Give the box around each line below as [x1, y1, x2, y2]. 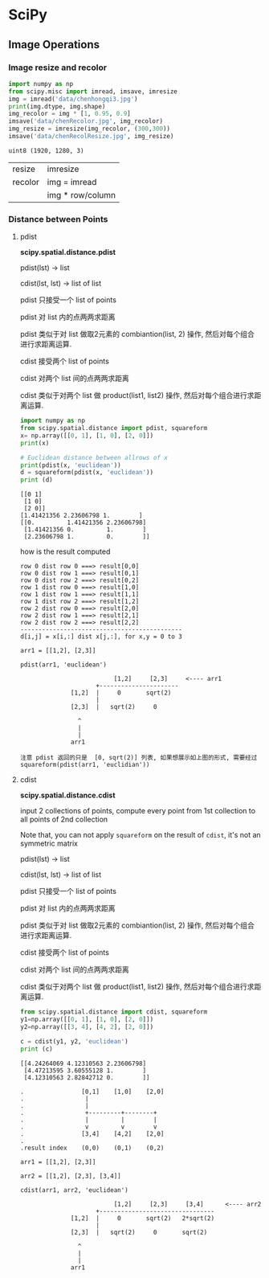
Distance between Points [8, 213, 108, 224]
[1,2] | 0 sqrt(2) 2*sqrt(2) [71, 1214, 215, 1223]
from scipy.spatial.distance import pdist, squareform [19, 424, 208, 432]
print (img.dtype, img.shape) [8, 102, 106, 110]
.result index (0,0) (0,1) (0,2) [19, 1144, 165, 1152]
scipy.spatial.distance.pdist [19, 248, 116, 257]
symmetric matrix [19, 838, 79, 849]
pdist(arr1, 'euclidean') [19, 661, 107, 669]
